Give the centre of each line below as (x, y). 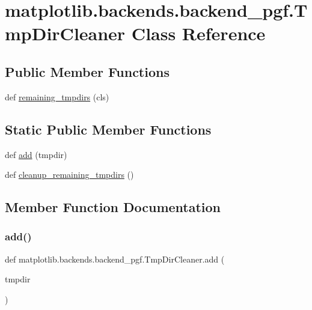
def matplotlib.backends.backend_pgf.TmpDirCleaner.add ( (115, 259)
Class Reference (198, 33)
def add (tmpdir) (36, 154)
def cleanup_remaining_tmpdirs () (69, 175)
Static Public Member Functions (108, 129)
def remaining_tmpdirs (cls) (57, 96)
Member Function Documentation (113, 207)
